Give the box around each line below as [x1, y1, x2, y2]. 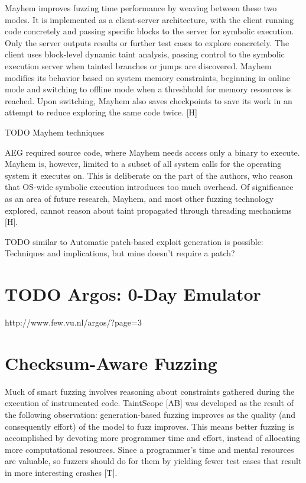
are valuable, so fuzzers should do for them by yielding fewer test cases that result [5, 455, 302, 467]
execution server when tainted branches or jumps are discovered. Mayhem [5, 59, 272, 72]
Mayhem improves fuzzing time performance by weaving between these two [5, 2, 277, 14]
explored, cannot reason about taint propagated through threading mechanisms [5, 204, 292, 216]
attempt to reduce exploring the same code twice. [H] [5, 106, 198, 118]
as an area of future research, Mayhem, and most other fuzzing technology [5, 192, 274, 204]
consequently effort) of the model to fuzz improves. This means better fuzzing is [5, 420, 294, 432]
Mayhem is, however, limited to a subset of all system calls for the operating [5, 157, 282, 170]
